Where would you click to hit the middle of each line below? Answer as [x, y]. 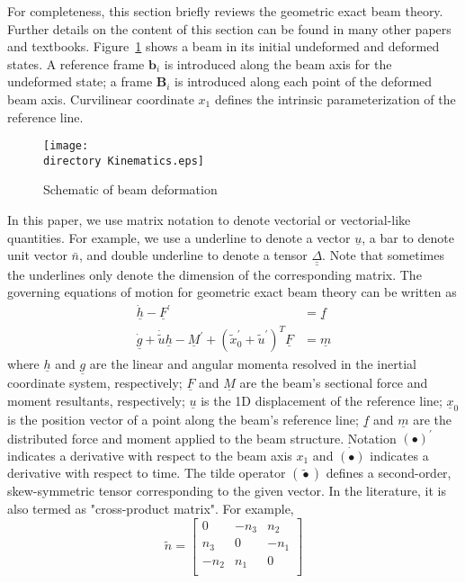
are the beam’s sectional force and [334, 383]
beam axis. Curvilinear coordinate [101, 99]
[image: [66, 146]
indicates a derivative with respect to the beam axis [150, 455]
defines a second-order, [389, 473]
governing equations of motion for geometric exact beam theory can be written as [232, 292]
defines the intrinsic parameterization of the [335, 99]
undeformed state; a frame [80, 81]
